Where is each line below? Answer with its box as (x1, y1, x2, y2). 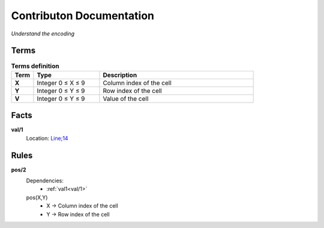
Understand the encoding (11, 30, 75, 37)
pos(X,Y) (26, 194, 48, 201)
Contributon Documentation (11, 9, 155, 22)
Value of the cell (103, 94, 149, 103)
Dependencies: (26, 177, 64, 184)
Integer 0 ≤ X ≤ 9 (37, 79, 85, 87)
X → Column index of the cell (46, 202, 118, 209)
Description (103, 71, 137, 79)
